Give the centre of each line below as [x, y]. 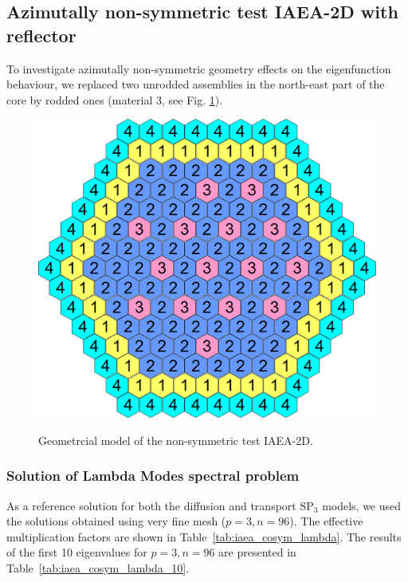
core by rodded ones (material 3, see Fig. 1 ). [115, 99]
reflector [41, 35]
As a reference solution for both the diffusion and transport [151, 505]
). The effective [326, 521]
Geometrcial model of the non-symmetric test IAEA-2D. [176, 440]
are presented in [257, 552]
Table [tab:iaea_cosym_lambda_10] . [98, 567]
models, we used [362, 505]
